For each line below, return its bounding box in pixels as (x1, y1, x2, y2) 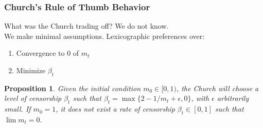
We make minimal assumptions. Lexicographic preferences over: (4, 30, 205, 41)
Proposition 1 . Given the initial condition (4, 82, 141, 93)
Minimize (16, 65, 46, 75)
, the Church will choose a (176, 82, 259, 93)
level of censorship (4, 93, 62, 103)
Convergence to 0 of (16, 48, 79, 58)
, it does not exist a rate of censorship (56, 103, 175, 114)
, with (191, 93, 209, 103)
